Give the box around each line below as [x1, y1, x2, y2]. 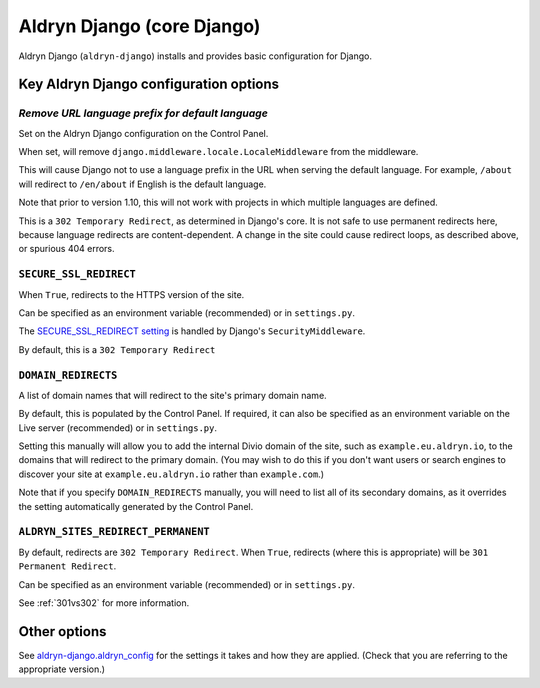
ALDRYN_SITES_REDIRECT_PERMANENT [18, 525, 210, 539]
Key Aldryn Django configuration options [18, 76, 280, 93]
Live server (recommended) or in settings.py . [18, 421, 217, 434]
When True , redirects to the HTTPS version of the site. [18, 288, 245, 300]
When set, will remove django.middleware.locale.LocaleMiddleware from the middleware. [18, 146, 419, 158]
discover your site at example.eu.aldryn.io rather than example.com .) [18, 468, 325, 480]
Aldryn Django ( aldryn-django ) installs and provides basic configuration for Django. [18, 50, 372, 62]
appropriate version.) [18, 663, 105, 675]
